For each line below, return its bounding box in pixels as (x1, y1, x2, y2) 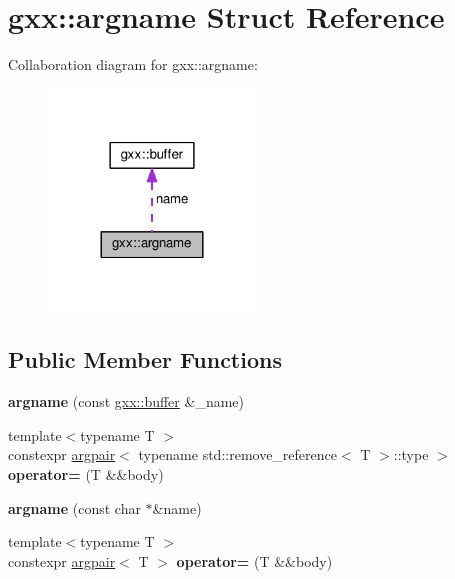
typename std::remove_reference (138, 444, 337, 465)
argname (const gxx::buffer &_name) (8, 391, 244, 412)
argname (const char (8, 497, 141, 518)
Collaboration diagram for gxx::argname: (8, 54, 258, 75)
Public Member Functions (8, 344, 282, 375)
